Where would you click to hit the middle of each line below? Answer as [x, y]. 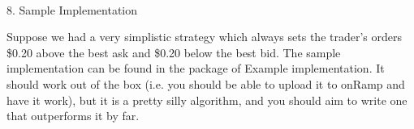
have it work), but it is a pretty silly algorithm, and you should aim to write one [207, 100]
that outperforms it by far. [73, 116]
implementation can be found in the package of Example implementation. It [196, 68]
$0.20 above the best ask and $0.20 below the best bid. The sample [174, 52]
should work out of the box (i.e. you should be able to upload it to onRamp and [206, 83]
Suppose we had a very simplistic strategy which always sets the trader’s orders [204, 37]
